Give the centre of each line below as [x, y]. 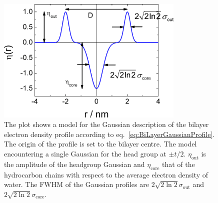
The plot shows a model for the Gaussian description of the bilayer [106, 124]
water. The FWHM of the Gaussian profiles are [76, 184]
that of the [178, 164]
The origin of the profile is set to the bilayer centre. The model [100, 144]
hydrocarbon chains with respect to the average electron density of [106, 174]
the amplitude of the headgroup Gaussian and [74, 164]
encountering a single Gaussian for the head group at [85, 153]
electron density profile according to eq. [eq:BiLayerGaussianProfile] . [109, 134]
